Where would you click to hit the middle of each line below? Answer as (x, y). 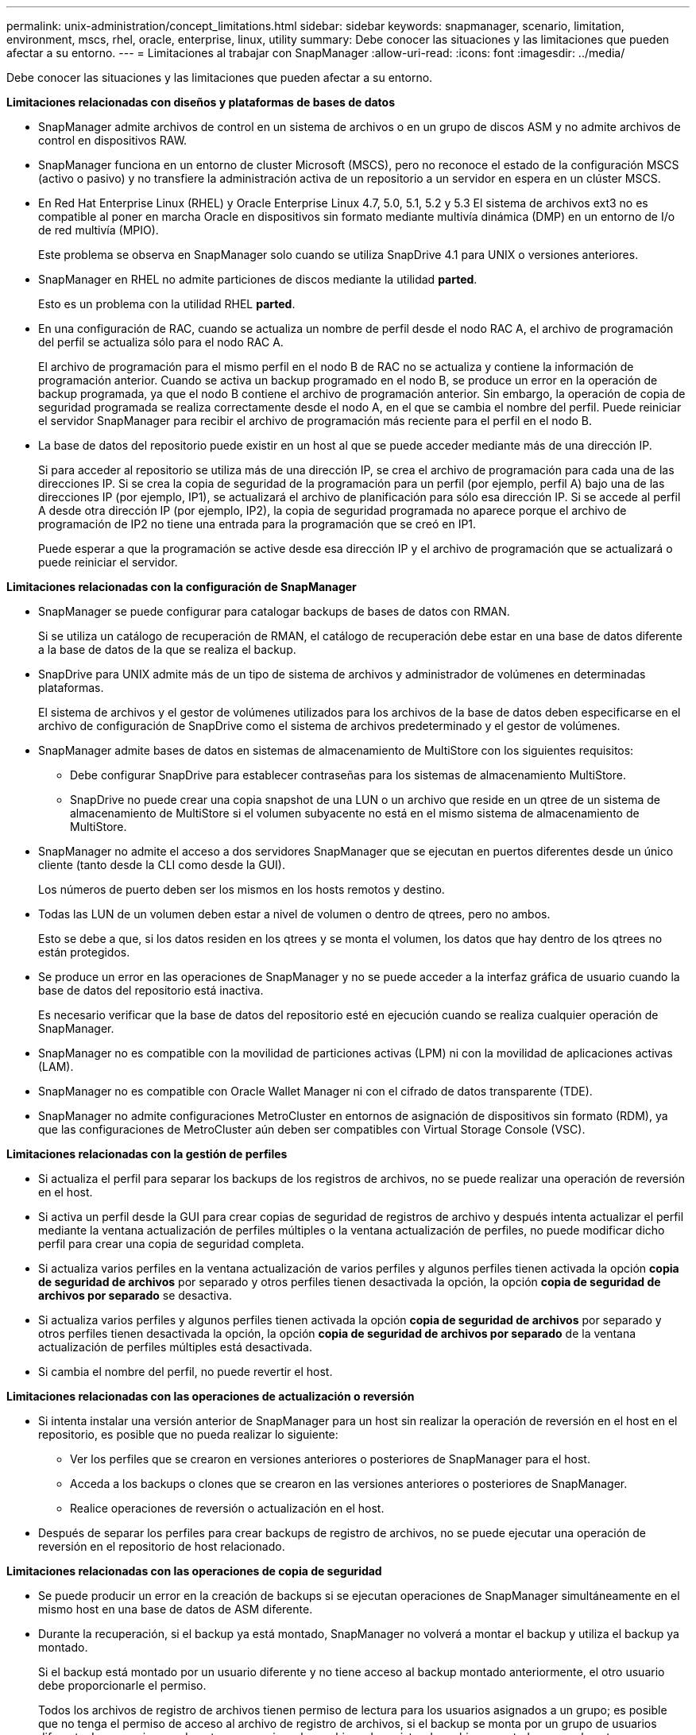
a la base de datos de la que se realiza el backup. (167, 649)
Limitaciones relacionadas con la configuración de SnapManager (182, 587)
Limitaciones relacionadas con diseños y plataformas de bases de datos (201, 102)
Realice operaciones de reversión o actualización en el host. (227, 1508)
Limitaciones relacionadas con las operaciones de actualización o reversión (211, 1396)
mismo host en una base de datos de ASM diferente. (176, 1609)
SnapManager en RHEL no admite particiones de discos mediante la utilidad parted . (258, 279)
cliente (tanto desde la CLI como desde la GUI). (162, 865)
